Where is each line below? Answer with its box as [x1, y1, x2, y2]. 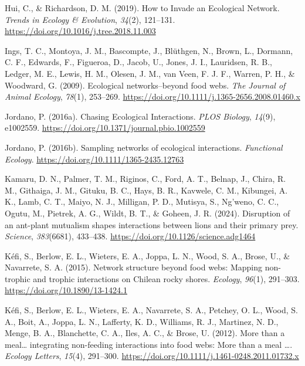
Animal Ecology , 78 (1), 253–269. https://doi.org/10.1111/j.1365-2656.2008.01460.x [5, 90, 300, 103]
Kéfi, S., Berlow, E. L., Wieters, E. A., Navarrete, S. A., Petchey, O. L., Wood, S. [5, 304, 298, 316]
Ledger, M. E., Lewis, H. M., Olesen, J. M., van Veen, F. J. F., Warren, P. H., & [5, 67, 295, 79]
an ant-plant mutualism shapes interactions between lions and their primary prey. [5, 218, 299, 231]
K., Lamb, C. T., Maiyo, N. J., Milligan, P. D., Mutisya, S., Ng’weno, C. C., [5, 195, 279, 208]
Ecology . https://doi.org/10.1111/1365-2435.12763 [5, 152, 184, 165]
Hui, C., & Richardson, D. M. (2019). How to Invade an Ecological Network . [5, 2, 280, 13]
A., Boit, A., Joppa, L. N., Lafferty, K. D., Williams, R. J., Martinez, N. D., [5, 315, 279, 327]
